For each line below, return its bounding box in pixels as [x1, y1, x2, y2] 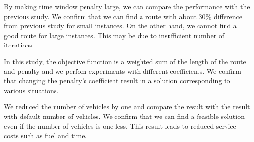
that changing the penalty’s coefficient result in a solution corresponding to [4, 75, 230, 86]
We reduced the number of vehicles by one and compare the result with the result [4, 101, 250, 112]
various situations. [4, 85, 59, 95]
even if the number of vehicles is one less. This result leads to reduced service [4, 120, 236, 131]
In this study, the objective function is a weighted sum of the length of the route [4, 56, 246, 66]
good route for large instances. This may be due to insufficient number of [4, 30, 225, 40]
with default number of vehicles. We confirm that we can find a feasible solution [4, 111, 245, 121]
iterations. [4, 40, 34, 50]
